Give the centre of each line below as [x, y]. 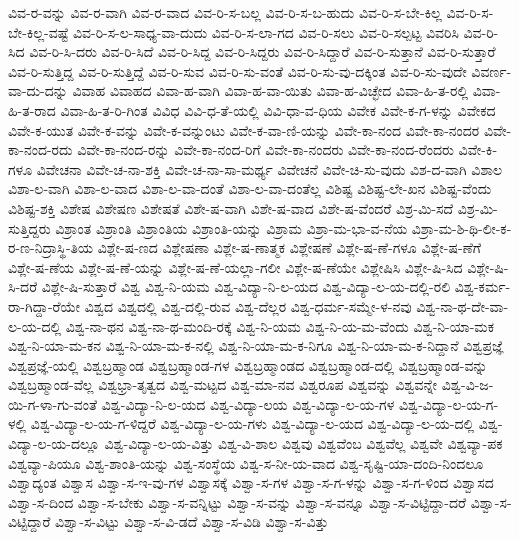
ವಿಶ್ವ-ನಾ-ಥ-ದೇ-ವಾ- [462, 305]
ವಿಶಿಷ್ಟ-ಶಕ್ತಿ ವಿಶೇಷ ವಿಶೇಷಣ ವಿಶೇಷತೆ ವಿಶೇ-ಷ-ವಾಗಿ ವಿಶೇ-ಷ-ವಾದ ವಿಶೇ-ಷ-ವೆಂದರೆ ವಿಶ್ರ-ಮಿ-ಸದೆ [231, 207]
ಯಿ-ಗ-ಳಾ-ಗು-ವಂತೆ [52, 403]
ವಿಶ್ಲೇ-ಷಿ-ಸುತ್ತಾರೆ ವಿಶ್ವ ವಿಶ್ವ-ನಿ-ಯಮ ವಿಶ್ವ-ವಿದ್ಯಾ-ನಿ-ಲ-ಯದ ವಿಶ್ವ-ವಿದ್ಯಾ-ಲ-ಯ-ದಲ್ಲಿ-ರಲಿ [246, 286]
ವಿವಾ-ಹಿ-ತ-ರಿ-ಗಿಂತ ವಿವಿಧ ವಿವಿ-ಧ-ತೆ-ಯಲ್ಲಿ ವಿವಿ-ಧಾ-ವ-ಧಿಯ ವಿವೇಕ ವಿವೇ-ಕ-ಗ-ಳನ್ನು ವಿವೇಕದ [278, 109]
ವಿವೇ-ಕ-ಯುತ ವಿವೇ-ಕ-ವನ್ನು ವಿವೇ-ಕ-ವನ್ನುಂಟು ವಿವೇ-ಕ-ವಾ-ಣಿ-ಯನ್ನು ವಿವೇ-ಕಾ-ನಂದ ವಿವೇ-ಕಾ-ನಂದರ [244, 129]
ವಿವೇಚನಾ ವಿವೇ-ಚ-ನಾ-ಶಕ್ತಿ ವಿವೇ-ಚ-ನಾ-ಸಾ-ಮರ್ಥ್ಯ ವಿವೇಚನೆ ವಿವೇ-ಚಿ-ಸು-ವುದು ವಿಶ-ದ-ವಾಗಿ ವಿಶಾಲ [269, 168]
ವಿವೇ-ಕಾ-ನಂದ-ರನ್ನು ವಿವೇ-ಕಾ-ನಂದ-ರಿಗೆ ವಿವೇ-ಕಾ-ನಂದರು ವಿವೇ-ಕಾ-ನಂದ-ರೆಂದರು [265, 149]
